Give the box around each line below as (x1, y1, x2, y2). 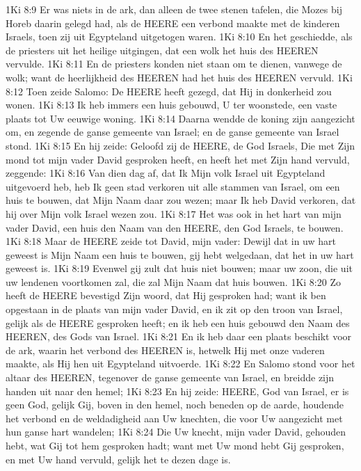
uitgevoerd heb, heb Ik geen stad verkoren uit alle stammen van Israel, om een (6, 179, 340, 193)
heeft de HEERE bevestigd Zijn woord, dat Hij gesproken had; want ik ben (6, 288, 326, 303)
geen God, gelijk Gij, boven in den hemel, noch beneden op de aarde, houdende (6, 397, 344, 412)
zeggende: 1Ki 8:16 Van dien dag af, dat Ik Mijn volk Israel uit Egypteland (6, 166, 326, 180)
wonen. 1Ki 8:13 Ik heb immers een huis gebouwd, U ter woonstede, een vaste (6, 97, 337, 112)
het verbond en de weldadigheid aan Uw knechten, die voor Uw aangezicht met (6, 410, 343, 425)
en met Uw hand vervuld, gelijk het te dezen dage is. (6, 452, 231, 466)
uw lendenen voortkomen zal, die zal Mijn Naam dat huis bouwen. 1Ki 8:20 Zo (6, 274, 341, 289)
